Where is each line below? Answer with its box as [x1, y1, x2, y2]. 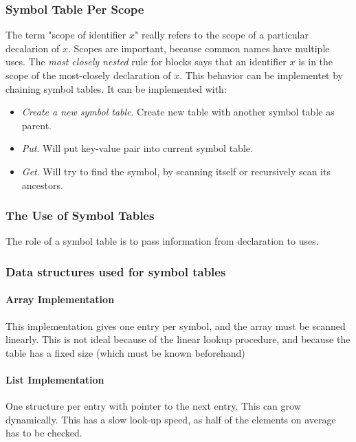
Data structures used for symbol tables [5, 263, 226, 280]
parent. [21, 118, 52, 132]
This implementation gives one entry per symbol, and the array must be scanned [5, 318, 346, 333]
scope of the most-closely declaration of [5, 68, 171, 82]
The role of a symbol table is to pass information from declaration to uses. [5, 234, 319, 248]
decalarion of [5, 41, 60, 55]
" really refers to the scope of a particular [135, 27, 309, 42]
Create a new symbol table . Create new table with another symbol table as [21, 104, 335, 119]
